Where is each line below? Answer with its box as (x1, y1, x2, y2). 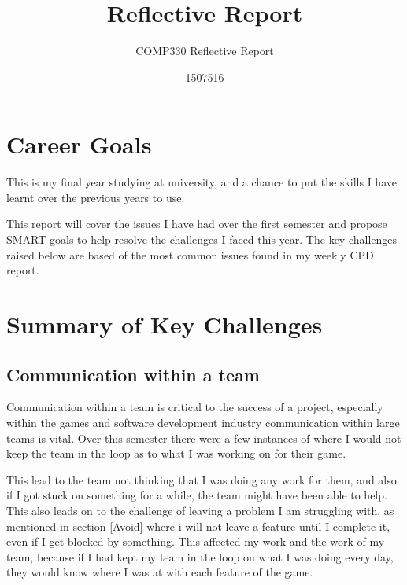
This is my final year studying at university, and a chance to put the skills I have (6, 174, 397, 190)
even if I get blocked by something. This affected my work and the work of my (6, 533, 385, 550)
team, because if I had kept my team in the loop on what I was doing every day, (6, 548, 394, 565)
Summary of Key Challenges (6, 308, 323, 340)
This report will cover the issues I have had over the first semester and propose (6, 215, 387, 232)
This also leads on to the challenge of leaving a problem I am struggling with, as (6, 502, 394, 518)
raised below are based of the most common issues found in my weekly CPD (6, 246, 374, 263)
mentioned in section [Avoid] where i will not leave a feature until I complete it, (6, 517, 390, 534)
